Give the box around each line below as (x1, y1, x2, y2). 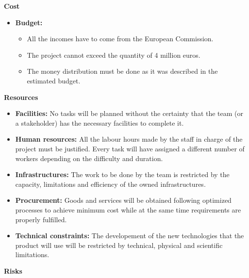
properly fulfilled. (15, 214, 67, 224)
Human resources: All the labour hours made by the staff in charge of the (15, 134, 243, 144)
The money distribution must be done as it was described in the (27, 66, 218, 76)
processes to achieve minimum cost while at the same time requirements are (15, 204, 241, 214)
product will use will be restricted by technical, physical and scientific (15, 240, 223, 250)
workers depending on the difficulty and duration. (15, 153, 163, 163)
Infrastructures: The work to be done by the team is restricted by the (15, 169, 230, 180)
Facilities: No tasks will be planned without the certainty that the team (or (15, 108, 244, 118)
